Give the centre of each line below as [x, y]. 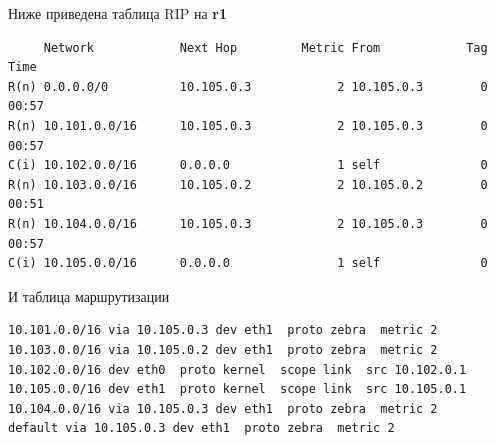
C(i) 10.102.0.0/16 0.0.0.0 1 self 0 [248, 165]
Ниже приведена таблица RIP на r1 [117, 13]
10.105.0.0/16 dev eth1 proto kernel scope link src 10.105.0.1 [237, 389]
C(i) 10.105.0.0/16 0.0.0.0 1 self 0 [248, 263]
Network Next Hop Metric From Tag [265, 47]
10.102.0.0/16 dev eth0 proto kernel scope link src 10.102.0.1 [237, 369]
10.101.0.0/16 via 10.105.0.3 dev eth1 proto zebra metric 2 [223, 330]
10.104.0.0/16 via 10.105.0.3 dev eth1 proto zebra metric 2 [223, 408]
